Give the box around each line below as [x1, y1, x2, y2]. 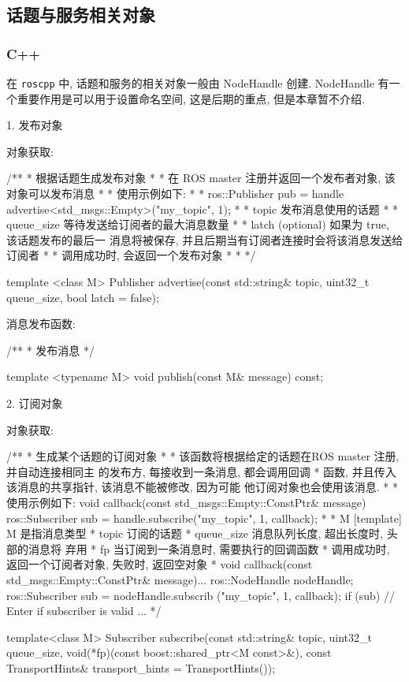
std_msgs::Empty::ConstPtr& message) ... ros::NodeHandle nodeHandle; [6, 571, 354, 587]
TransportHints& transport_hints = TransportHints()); [6, 659, 276, 676]
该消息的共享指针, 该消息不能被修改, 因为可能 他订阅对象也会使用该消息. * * [6, 479, 398, 495]
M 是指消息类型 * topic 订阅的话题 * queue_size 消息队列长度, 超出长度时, [6, 525, 383, 542]
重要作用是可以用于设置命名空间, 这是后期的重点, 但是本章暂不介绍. [17, 90, 365, 106]
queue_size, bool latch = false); [6, 289, 159, 305]
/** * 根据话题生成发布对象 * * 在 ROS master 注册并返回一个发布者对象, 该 [6, 170, 396, 186]
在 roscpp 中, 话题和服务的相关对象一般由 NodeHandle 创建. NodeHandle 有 [6, 75, 389, 91]
